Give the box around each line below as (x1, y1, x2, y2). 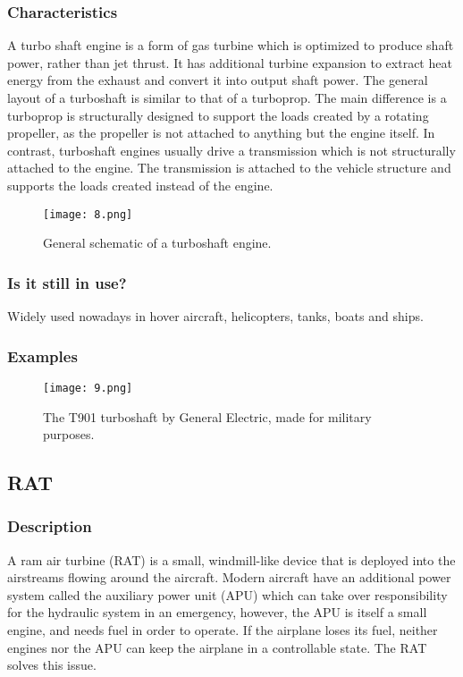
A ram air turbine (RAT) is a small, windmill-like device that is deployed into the (7, 550, 456, 569)
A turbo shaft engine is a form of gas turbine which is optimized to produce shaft (7, 36, 454, 55)
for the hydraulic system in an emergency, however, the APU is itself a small (7, 603, 427, 622)
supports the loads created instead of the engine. (7, 175, 274, 194)
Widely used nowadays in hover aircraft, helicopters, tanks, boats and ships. (7, 307, 424, 326)
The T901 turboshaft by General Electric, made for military (43, 407, 372, 426)
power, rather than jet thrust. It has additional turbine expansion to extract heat (7, 53, 452, 72)
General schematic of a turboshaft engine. (43, 233, 272, 252)
